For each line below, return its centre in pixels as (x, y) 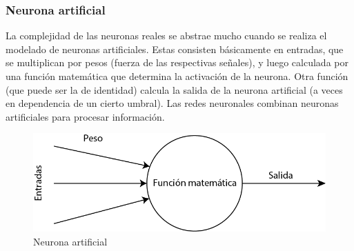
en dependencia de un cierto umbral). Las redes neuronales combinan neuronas (172, 103)
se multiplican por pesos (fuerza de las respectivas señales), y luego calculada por (177, 62)
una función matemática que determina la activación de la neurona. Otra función (177, 76)
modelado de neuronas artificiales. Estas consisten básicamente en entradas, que (175, 49)
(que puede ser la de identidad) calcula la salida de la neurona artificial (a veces (174, 89)
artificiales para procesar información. (85, 116)
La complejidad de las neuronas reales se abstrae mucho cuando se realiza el (166, 36)
